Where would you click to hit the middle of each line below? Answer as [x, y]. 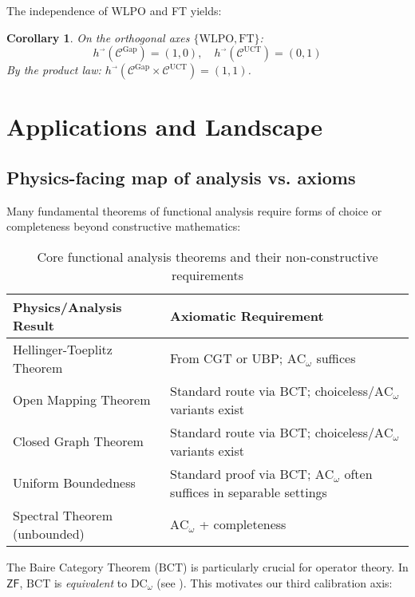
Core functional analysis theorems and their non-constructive [207, 256]
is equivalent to [91, 582]
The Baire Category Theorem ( [83, 566]
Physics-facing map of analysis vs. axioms [181, 177]
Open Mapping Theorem [82, 400]
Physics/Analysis [67, 306]
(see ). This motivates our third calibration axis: [275, 582]
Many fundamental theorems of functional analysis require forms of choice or [194, 210]
